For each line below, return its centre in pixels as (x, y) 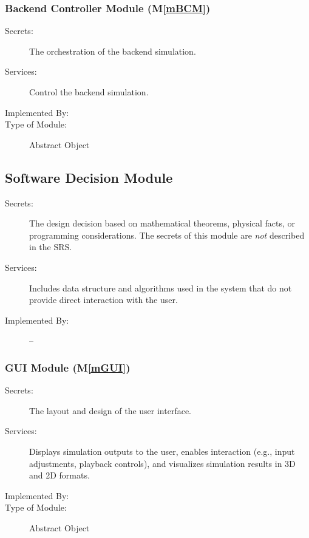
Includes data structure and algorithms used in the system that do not (161, 288)
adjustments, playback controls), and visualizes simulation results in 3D (162, 463)
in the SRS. (51, 247)
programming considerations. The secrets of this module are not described (167, 235)
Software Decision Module (89, 177)
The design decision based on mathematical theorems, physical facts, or (162, 223)
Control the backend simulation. (89, 92)
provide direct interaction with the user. (104, 300)
